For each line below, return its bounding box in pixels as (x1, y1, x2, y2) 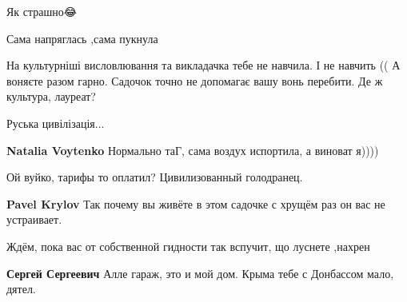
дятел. (6, 280, 36, 297)
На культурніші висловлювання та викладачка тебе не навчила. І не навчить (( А (6, 57, 401, 74)
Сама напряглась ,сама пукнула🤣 (6, 30, 162, 46)
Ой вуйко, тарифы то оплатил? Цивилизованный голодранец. (6, 169, 303, 185)
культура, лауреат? (6, 88, 96, 105)
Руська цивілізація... (6, 114, 105, 131)
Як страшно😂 (6, 3, 78, 19)
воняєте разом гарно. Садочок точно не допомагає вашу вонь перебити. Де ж (6, 72, 383, 89)
